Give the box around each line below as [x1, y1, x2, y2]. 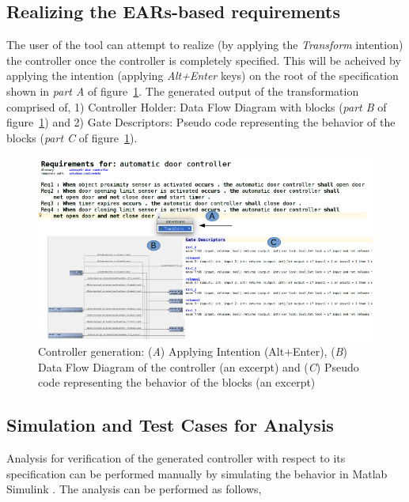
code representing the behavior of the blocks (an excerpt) [38, 374, 316, 391]
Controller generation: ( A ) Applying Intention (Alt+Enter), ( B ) [38, 343, 347, 360]
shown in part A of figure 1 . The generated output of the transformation [6, 82, 359, 99]
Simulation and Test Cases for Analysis [6, 413, 334, 437]
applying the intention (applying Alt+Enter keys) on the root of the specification [6, 67, 399, 84]
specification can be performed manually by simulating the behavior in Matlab [6, 465, 388, 481]
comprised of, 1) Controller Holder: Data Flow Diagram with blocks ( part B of [6, 98, 387, 115]
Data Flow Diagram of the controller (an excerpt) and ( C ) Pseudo [38, 358, 359, 375]
